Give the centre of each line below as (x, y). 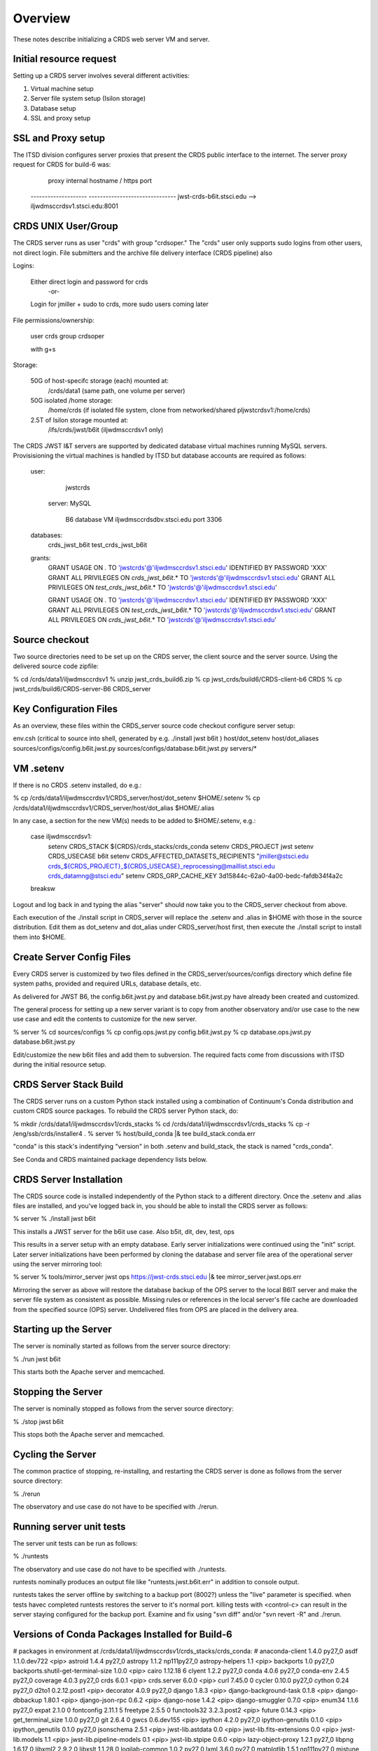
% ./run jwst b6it (37, 1359)
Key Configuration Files (65, 709)
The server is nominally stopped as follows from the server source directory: (123, 1409)
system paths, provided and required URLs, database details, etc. (107, 983)
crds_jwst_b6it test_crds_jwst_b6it (98, 545)
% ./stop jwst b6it (38, 1421)
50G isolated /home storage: (72, 401)
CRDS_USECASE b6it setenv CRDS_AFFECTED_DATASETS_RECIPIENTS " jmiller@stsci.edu (178, 856)
